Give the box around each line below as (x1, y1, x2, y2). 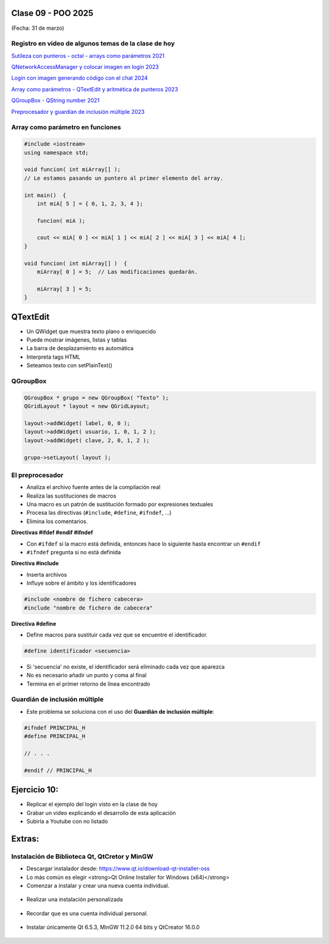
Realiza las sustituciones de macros (26, 492, 116, 499)
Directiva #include (11, 560, 59, 567)
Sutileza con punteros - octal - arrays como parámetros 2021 (11, 52, 164, 59)
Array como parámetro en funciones (11, 123, 121, 132)
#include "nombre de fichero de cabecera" (24, 604, 153, 611)
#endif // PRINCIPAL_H (24, 767, 92, 773)
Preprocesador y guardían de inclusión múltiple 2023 (11, 108, 145, 115)
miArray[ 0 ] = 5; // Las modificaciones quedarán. (37, 269, 198, 275)
